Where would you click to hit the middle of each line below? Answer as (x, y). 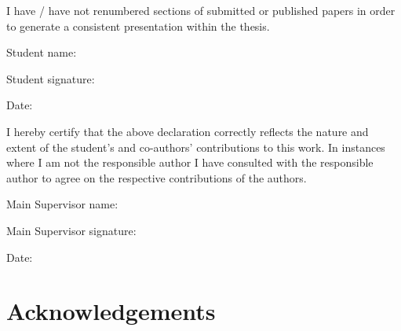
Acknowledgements (111, 311)
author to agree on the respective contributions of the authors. (157, 177)
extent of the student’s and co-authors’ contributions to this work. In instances (196, 147)
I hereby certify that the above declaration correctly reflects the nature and (188, 131)
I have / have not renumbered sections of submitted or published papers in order (201, 10)
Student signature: (51, 78)
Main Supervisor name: (62, 204)
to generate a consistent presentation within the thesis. (138, 26)
